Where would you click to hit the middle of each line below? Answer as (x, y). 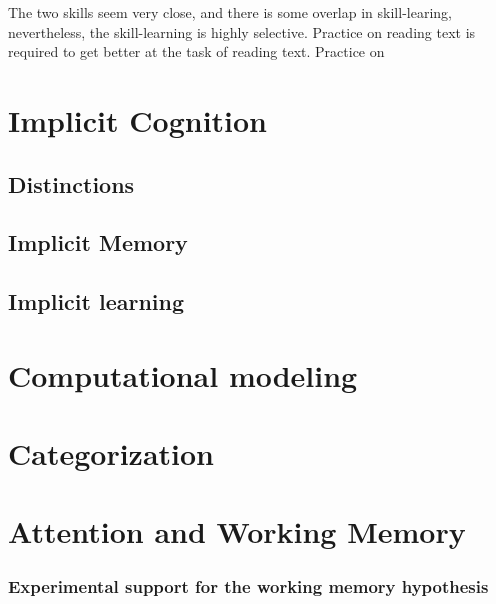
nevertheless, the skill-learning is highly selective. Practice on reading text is (242, 31)
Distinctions (71, 183)
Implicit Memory (98, 242)
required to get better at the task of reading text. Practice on (196, 51)
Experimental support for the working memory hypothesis (248, 585)
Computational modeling (183, 374)
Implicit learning (96, 301)
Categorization (111, 453)
